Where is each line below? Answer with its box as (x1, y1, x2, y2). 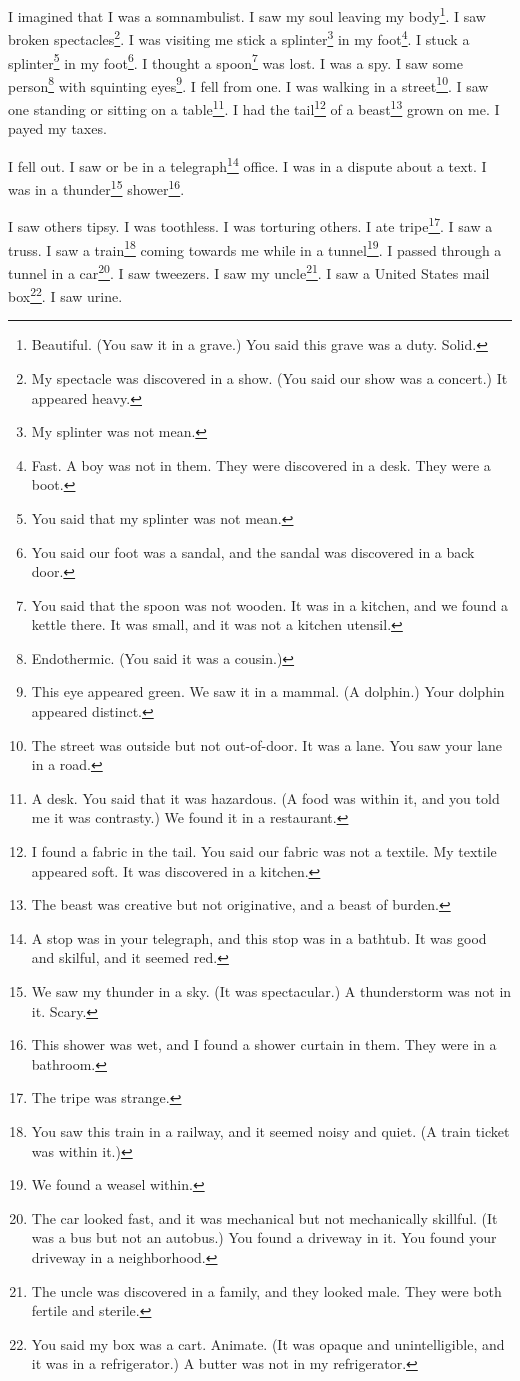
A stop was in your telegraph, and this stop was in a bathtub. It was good (31, 927, 487, 948)
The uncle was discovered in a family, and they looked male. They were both (31, 1280, 502, 1301)
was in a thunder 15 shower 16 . (8, 176, 185, 199)
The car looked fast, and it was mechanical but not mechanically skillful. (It (31, 1207, 498, 1228)
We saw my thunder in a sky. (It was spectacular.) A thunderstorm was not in (31, 981, 512, 1001)
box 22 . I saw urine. (8, 283, 123, 306)
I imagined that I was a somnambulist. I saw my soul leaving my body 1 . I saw (8, 3, 486, 26)
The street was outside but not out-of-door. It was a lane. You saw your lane (31, 734, 503, 755)
